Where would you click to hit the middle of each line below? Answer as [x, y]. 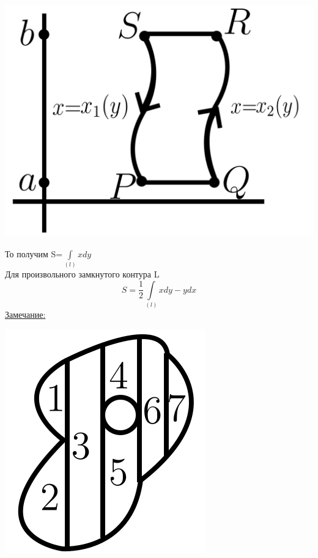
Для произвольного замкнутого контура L [82, 273]
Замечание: [25, 314]
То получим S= [34, 253]
